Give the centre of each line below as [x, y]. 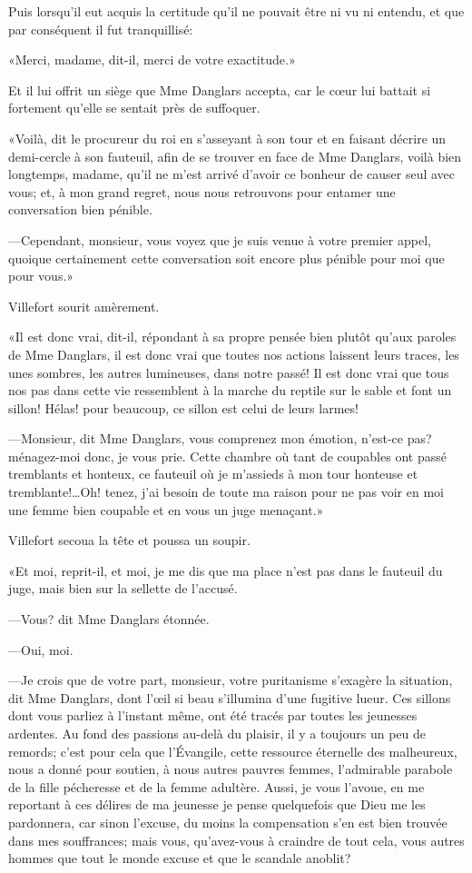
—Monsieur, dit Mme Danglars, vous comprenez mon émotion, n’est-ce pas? [220, 438]
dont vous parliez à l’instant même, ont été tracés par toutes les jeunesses [213, 715]
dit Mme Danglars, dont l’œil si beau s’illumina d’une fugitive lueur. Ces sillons [230, 697]
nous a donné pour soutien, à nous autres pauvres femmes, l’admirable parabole [231, 769]
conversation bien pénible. [80, 209]
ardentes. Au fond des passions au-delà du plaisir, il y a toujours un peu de [217, 733]
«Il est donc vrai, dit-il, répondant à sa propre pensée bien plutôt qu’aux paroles [232, 337]
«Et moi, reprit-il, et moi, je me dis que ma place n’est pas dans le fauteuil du [226, 570]
